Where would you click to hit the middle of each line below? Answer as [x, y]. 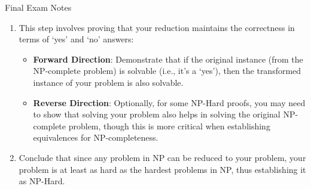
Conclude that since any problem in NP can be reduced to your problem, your [162, 157]
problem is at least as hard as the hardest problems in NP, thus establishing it [162, 169]
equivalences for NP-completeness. [96, 137]
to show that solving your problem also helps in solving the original [157, 114]
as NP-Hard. [42, 181]
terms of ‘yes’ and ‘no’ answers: [76, 39]
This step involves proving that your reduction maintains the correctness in [157, 27]
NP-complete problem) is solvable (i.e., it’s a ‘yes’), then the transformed [167, 71]
